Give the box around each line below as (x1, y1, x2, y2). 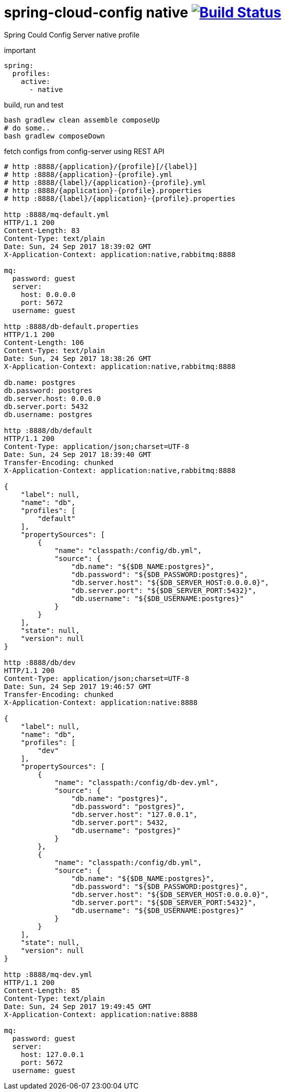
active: (20, 77, 50, 85)
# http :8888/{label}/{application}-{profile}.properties (4, 194, 236, 202)
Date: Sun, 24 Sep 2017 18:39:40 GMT (4, 450, 152, 458)
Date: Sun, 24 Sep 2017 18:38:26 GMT (4, 354, 152, 362)
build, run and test (4, 100, 64, 109)
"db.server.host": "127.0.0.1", (71, 810, 198, 818)
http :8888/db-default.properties (4, 322, 139, 330)
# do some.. (4, 123, 50, 132)
